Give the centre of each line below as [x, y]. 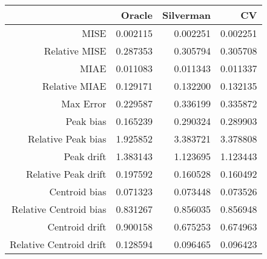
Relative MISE [75, 51]
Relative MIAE [74, 86]
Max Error [84, 103]
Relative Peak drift [66, 174]
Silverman [186, 15]
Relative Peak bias [67, 139]
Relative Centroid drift [58, 244]
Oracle [137, 15]
